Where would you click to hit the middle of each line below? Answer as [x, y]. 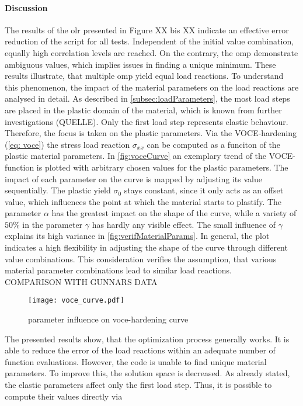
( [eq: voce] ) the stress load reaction [67, 144]
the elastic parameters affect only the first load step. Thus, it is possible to [138, 385]
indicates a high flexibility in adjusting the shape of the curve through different [146, 247]
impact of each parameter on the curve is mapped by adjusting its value [133, 178]
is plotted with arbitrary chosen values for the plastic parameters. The [162, 167]
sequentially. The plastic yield [58, 190]
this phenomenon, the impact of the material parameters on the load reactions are [152, 87]
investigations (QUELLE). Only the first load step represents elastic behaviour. [147, 121]
